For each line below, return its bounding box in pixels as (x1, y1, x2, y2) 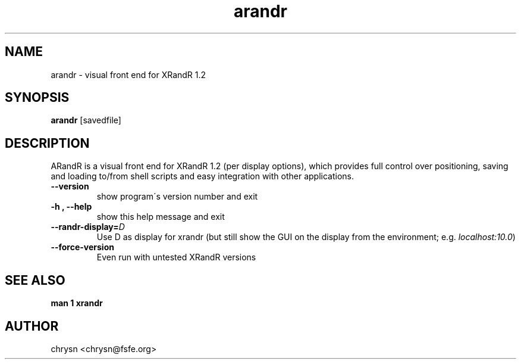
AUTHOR (5, 318, 59, 334)
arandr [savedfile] (51, 115, 121, 126)
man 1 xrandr (51, 298, 103, 309)
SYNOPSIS (5, 90, 70, 105)
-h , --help (51, 201, 92, 212)
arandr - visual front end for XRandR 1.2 (51, 69, 206, 80)
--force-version (51, 242, 114, 253)
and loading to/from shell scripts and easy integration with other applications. (51, 171, 354, 182)
